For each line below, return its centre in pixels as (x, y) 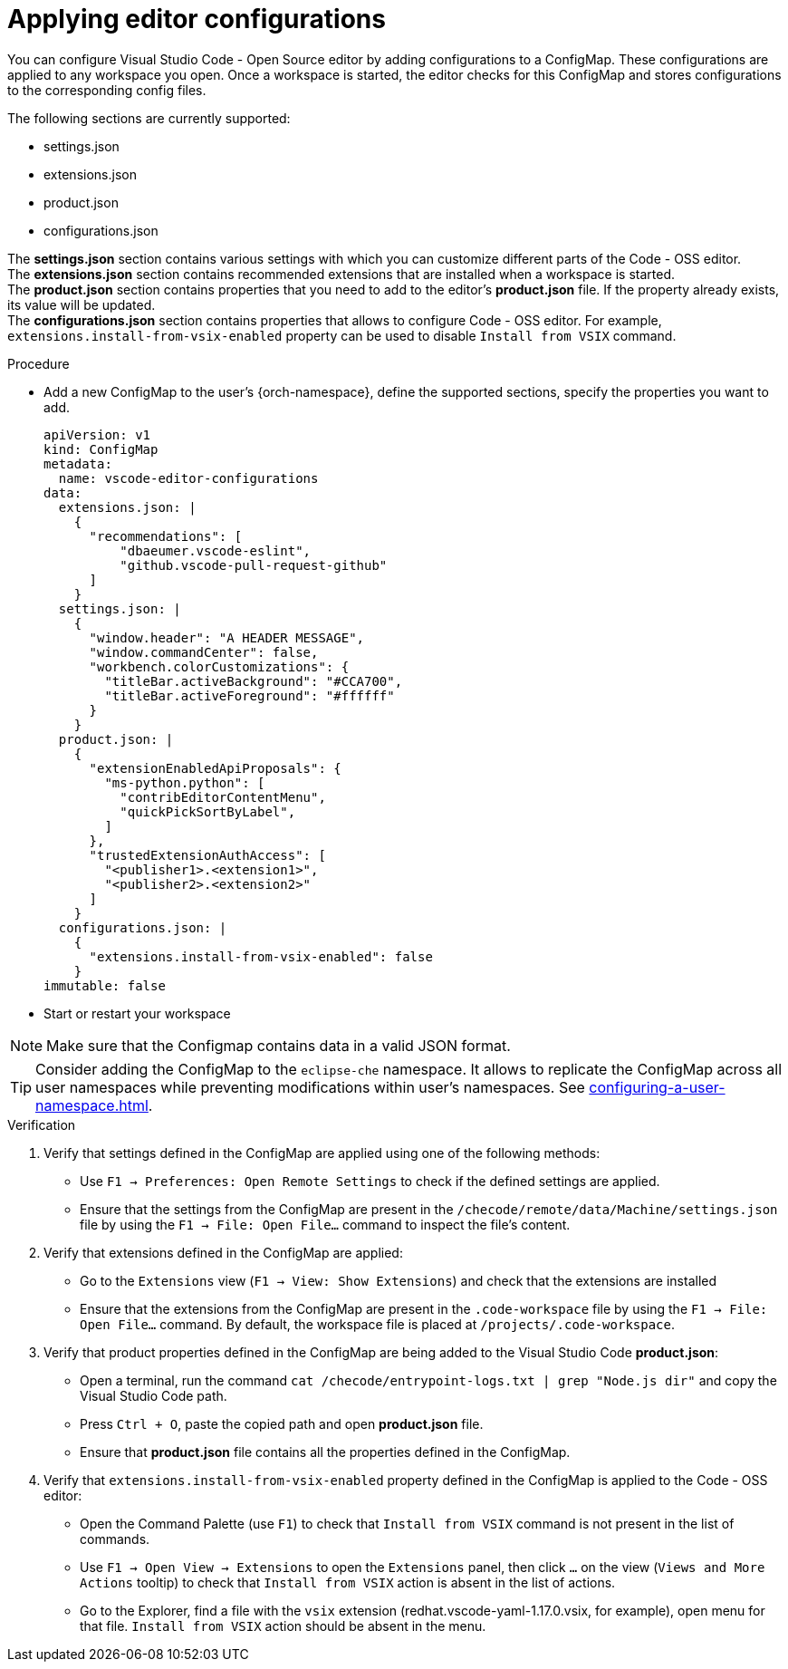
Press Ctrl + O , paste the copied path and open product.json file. (282, 1423)
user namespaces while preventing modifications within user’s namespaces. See (310, 1087)
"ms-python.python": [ (185, 782)
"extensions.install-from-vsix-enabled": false (261, 956)
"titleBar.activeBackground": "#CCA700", (254, 681)
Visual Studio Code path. (154, 1395)
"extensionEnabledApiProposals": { (215, 768)
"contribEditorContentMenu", (223, 797)
